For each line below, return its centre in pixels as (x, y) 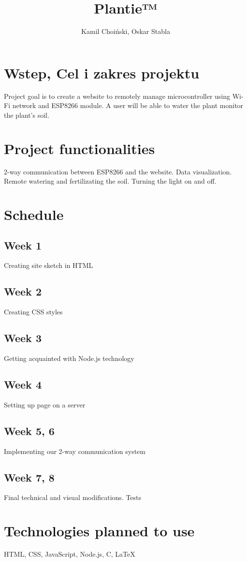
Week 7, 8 (29, 477)
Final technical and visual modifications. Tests (73, 497)
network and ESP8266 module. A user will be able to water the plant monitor (128, 105)
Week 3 (23, 338)
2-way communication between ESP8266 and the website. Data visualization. (118, 171)
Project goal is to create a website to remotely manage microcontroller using (117, 96)
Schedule (34, 214)
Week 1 (23, 245)
